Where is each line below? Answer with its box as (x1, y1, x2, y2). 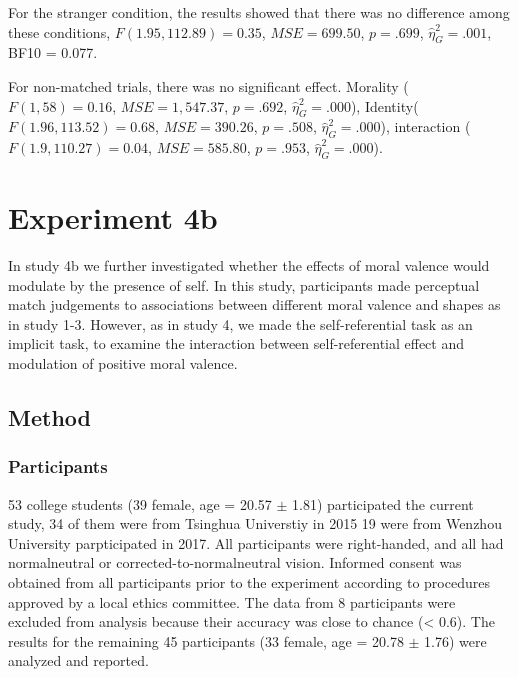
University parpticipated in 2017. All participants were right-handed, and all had (8, 532, 504, 553)
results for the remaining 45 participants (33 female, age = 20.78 (8, 630, 404, 651)
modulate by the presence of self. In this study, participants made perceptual (8, 274, 480, 295)
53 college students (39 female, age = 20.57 (8, 493, 272, 514)
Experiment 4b (8, 197, 218, 238)
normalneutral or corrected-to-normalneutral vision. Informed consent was (8, 552, 462, 573)
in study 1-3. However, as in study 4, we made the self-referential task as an (8, 313, 473, 334)
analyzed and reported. (8, 650, 149, 671)
